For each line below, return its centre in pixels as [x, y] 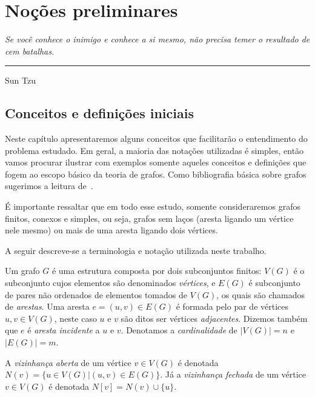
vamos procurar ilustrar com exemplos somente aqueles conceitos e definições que [156, 162]
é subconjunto [274, 283]
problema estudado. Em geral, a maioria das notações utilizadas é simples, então [154, 150]
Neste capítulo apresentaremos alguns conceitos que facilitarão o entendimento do [156, 138]
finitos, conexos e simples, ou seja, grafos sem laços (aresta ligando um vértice [149, 218]
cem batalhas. [30, 51]
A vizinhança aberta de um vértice [68, 362]
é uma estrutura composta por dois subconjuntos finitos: [157, 271]
